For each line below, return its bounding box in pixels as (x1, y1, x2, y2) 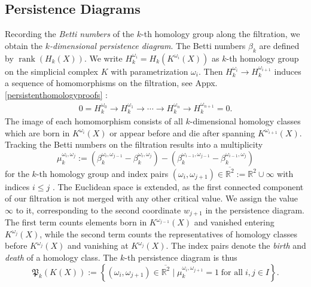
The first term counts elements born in (5, 216, 147, 228)
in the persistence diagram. (205, 203, 304, 216)
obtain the (5, 39, 43, 51)
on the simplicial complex (5, 65, 99, 77)
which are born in (5, 126, 70, 139)
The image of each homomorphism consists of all (5, 115, 183, 127)
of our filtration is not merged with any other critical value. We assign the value (5, 192, 298, 204)
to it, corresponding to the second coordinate (16, 203, 181, 216)
